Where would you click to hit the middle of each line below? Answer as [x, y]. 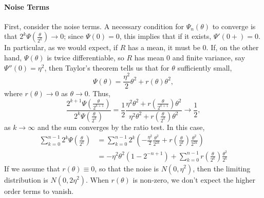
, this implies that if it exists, [165, 36]
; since [74, 36]
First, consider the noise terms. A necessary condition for [94, 26]
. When [97, 179]
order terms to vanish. [39, 191]
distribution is [26, 179]
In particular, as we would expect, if [61, 47]
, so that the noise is [127, 168]
